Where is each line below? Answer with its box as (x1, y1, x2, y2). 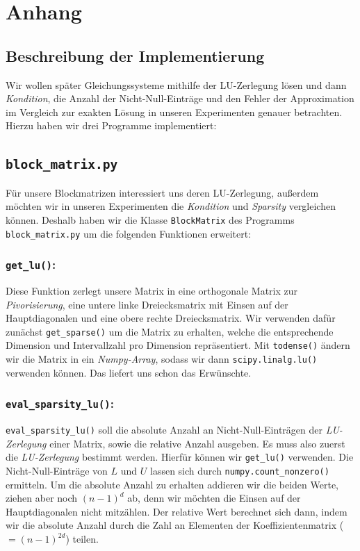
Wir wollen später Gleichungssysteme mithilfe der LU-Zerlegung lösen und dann (6, 77, 347, 92)
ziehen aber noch (6, 491, 78, 505)
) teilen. (65, 532, 99, 546)
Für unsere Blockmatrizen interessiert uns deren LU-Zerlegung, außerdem (6, 185, 319, 199)
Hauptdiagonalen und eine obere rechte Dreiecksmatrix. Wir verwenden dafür (6, 311, 336, 325)
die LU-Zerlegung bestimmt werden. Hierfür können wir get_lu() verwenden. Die (6, 450, 354, 464)
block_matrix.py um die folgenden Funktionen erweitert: (6, 226, 252, 240)
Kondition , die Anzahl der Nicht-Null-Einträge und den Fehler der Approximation (6, 91, 354, 106)
